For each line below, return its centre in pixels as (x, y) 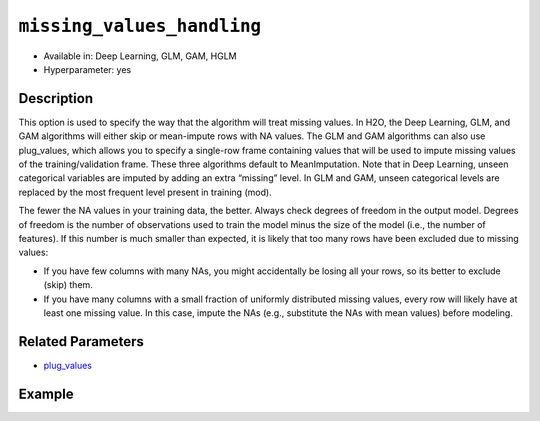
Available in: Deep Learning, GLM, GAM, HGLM (140, 56)
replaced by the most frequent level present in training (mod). (145, 192)
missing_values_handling (140, 26)
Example (46, 393)
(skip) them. (68, 285)
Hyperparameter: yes (87, 69)
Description (56, 98)
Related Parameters (81, 341)
